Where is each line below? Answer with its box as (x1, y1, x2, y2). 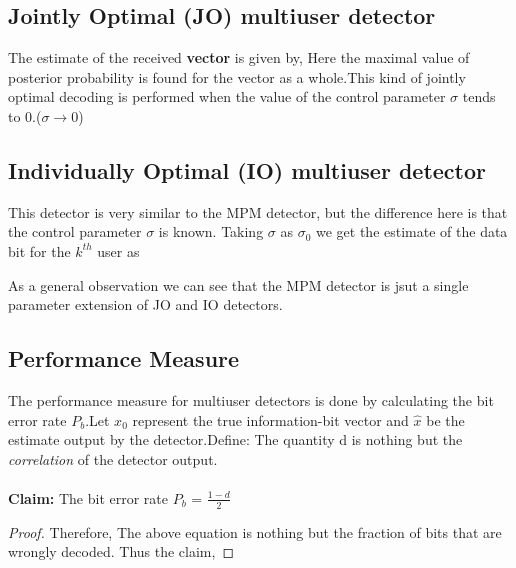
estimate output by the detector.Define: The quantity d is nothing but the (8, 429, 463, 450)
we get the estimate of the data (316, 221, 508, 242)
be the (426, 409, 465, 430)
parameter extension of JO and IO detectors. (8, 294, 283, 315)
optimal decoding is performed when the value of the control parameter (8, 86, 446, 107)
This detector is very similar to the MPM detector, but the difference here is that (8, 201, 508, 222)
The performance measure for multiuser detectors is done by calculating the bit (8, 389, 494, 410)
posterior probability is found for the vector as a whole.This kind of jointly (8, 66, 466, 87)
